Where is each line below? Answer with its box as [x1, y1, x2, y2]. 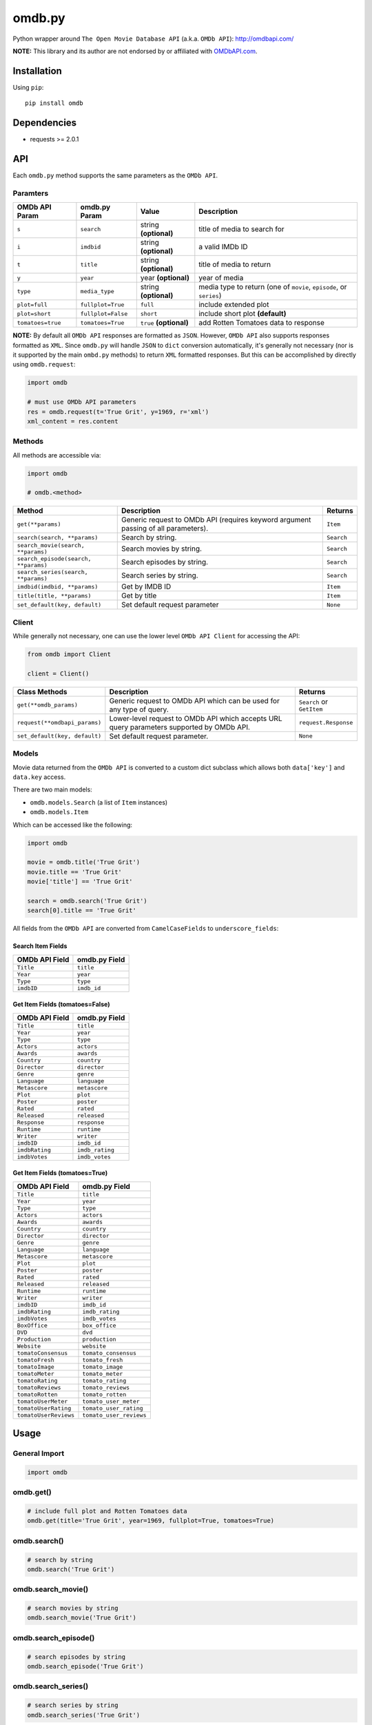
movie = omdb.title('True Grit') [27, 858, 141, 866]
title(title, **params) [17, 592, 92, 600]
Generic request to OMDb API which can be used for [109, 696, 280, 705]
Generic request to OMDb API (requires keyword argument [121, 515, 311, 524]
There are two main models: [12, 785, 92, 793]
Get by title [121, 591, 157, 600]
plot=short [17, 310, 52, 317]
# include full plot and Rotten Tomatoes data [27, 1508, 187, 1515]
